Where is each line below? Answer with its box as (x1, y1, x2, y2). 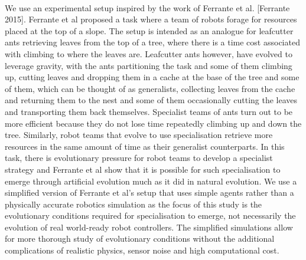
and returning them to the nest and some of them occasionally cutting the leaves (5, 94, 298, 106)
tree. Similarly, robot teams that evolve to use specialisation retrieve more (5, 129, 273, 141)
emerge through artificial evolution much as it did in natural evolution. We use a (5, 175, 297, 187)
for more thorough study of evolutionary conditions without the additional (5, 232, 275, 245)
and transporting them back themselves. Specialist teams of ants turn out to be (5, 105, 293, 117)
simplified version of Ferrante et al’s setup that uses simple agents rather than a (5, 186, 294, 199)
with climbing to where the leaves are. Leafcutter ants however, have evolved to (5, 47, 292, 60)
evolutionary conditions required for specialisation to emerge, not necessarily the (5, 209, 296, 222)
